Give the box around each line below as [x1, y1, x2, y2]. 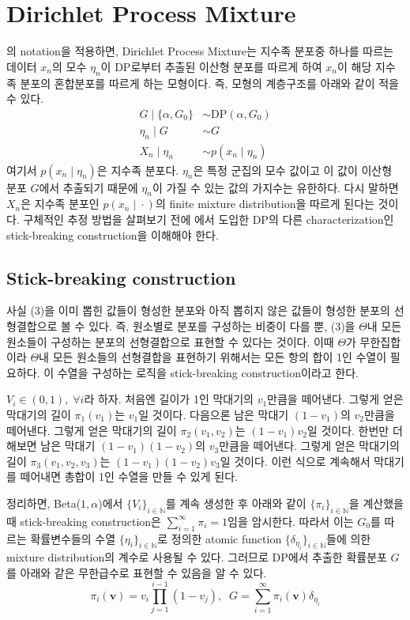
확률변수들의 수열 [30, 530, 116, 546]
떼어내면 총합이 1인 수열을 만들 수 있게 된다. [20, 468, 238, 485]
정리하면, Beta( [6, 494, 81, 511]
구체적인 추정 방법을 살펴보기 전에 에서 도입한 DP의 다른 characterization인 [23, 210, 394, 227]
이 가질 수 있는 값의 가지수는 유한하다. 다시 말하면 [152, 179, 399, 195]
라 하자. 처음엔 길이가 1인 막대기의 [84, 391, 254, 407]
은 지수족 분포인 [21, 195, 100, 212]
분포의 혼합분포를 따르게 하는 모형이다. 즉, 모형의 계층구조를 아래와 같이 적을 [20, 74, 399, 91]
